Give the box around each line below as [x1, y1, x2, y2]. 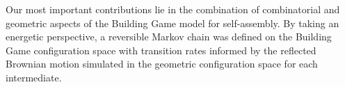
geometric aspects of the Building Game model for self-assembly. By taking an [6, 15, 339, 30]
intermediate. [6, 70, 62, 84]
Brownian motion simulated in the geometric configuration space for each [6, 56, 318, 71]
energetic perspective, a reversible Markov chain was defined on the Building [6, 29, 332, 44]
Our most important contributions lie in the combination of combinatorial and [6, 2, 340, 16]
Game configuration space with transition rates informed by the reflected [6, 42, 316, 57]
